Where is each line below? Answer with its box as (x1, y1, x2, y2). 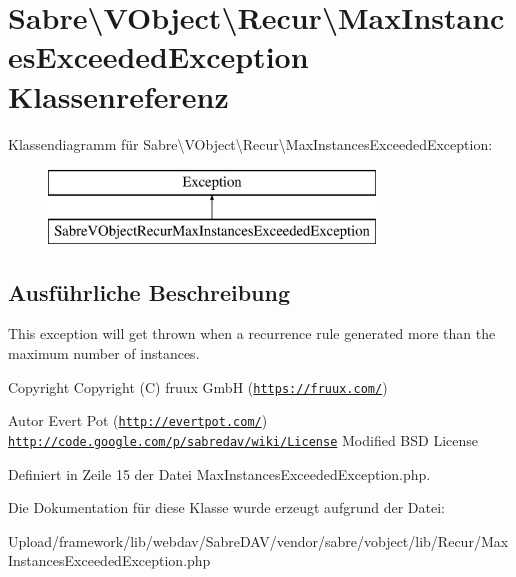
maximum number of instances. (8, 343, 200, 364)
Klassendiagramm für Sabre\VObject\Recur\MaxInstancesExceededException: (8, 133, 493, 154)
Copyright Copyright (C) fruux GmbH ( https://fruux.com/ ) (8, 376, 388, 397)
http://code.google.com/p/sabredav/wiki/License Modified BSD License (8, 429, 478, 450)
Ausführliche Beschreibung (8, 276, 290, 307)
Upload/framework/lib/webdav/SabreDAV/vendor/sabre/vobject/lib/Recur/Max (8, 530, 509, 551)
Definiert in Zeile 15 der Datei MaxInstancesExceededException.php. (8, 463, 431, 484)
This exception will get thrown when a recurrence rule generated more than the (8, 323, 496, 344)
